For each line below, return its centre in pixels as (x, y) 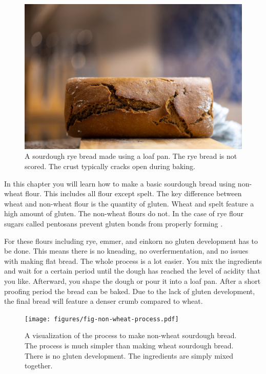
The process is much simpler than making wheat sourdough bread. (129, 345)
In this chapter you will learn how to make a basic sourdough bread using (120, 183)
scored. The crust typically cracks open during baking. (110, 166)
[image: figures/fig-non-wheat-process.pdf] (102, 319)
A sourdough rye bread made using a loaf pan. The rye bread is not (131, 156)
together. (39, 366)
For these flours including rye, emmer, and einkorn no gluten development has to (131, 241)
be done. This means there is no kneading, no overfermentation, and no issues (126, 251)
